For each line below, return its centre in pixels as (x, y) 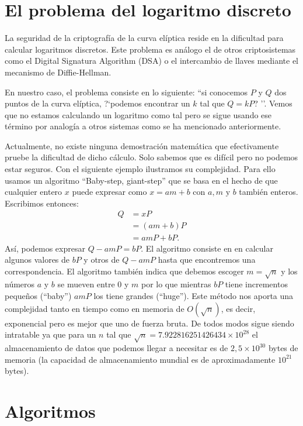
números (20, 284)
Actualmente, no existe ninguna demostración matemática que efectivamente (142, 145)
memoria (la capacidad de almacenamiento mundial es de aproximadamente (140, 359)
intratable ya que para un (50, 334)
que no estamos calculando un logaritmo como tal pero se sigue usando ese (138, 114)
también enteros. (269, 192)
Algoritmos (50, 411)
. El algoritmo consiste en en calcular (207, 248)
